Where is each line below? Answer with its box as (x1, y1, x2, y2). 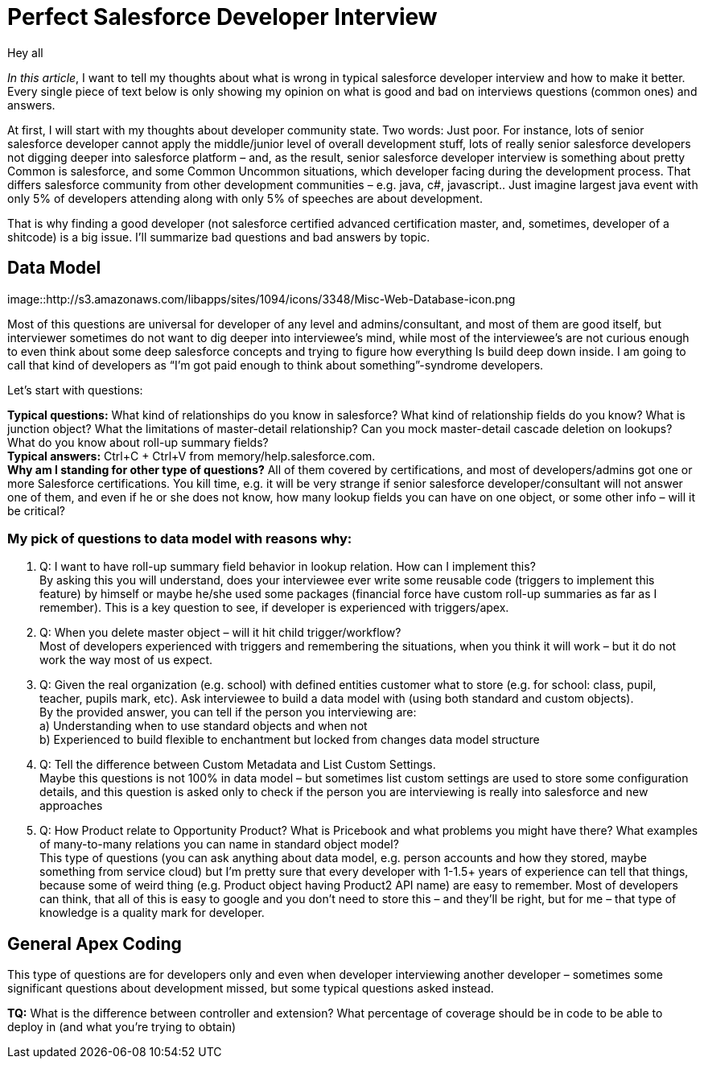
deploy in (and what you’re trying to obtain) (7, 1020, 237, 1034)
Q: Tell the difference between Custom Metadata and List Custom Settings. (39, 757, 436, 772)
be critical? (7, 503, 65, 518)
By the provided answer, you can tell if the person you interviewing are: (39, 705, 417, 720)
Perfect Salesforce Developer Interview (7, 3, 438, 31)
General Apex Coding (7, 933, 182, 954)
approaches (39, 799, 103, 813)
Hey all (7, 45, 43, 60)
